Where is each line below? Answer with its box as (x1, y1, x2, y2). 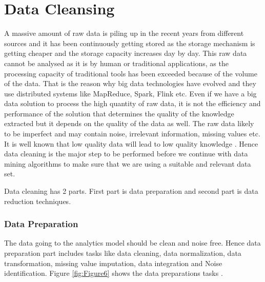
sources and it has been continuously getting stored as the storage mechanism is (4, 37, 255, 48)
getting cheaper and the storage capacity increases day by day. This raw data (4, 48, 247, 58)
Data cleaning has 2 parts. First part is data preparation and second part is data (4, 186, 258, 196)
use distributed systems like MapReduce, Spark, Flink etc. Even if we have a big (4, 88, 257, 98)
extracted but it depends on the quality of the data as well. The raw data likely (4, 118, 254, 129)
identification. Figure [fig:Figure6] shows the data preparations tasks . (4, 268, 223, 278)
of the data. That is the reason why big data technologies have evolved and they (4, 78, 256, 89)
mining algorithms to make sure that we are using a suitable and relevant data (4, 158, 251, 169)
